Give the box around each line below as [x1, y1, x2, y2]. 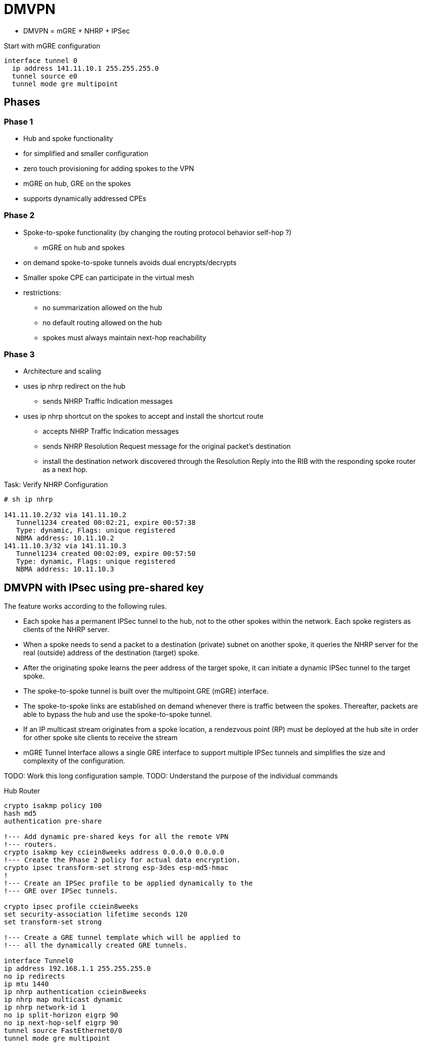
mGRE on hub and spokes [43, 243, 125, 252]
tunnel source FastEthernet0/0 [4, 1027, 122, 1035]
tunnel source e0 [12, 72, 77, 80]
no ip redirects [4, 972, 65, 981]
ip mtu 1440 [4, 980, 49, 988]
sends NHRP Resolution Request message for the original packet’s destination [43, 442, 291, 451]
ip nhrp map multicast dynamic [4, 996, 122, 1004]
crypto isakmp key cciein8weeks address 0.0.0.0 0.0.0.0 [4, 848, 225, 856]
